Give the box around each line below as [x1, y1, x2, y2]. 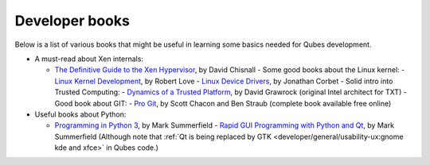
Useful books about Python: [34, 109, 127, 119]
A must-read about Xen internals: [34, 54, 143, 63]
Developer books [14, 12, 131, 29]
